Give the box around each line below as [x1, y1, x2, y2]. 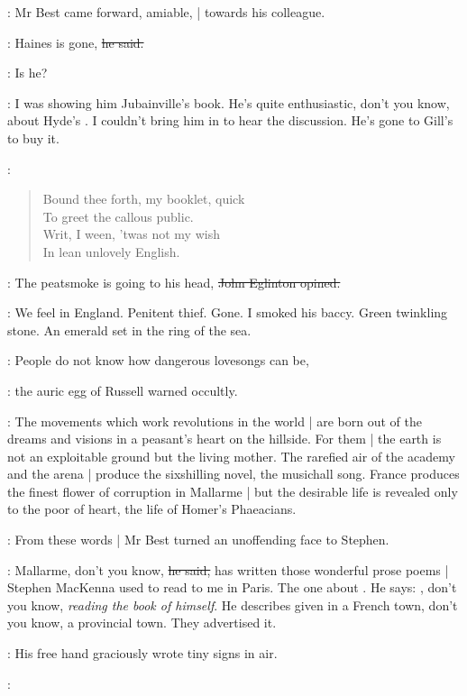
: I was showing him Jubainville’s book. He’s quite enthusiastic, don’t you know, [7, 93, 450, 112]
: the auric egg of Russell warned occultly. [7, 380, 238, 399]
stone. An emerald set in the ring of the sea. [7, 320, 252, 339]
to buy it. [7, 128, 60, 147]
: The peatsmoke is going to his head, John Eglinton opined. [7, 272, 341, 291]
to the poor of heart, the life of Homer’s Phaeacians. [7, 499, 297, 518]
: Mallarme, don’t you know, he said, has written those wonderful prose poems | [7, 560, 449, 579]
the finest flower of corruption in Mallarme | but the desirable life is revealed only [7, 481, 458, 500]
